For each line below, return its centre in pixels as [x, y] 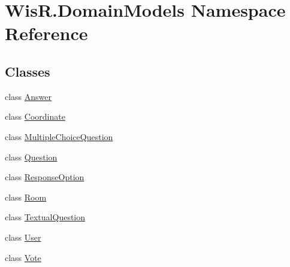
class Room [26, 197]
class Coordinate [35, 116]
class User [23, 237]
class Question [31, 157]
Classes [28, 71]
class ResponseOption [45, 177]
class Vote [23, 257]
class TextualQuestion [45, 217]
